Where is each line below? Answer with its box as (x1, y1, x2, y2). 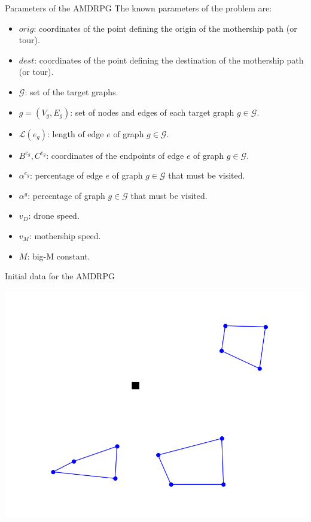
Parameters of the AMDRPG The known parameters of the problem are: (5, 2, 272, 14)
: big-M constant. (27, 249, 90, 262)
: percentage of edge (30, 169, 103, 182)
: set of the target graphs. (25, 85, 118, 98)
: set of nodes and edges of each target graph (70, 105, 234, 118)
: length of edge (47, 127, 104, 140)
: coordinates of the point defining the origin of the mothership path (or (33, 22, 297, 34)
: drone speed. (28, 209, 80, 222)
